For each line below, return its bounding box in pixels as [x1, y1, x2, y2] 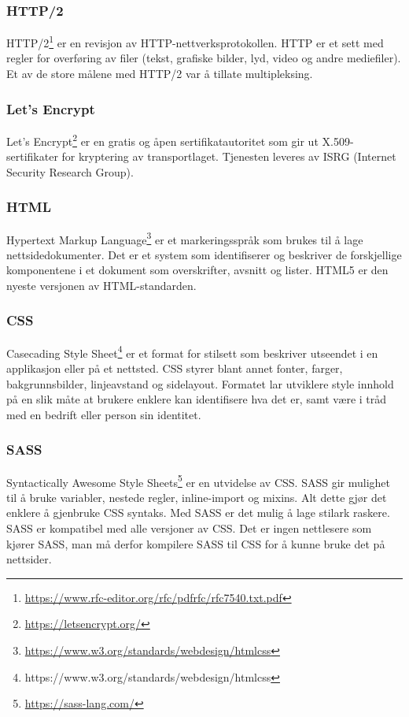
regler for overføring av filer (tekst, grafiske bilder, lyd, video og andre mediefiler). [6, 50, 401, 66]
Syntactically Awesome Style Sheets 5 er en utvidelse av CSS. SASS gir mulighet [6, 471, 390, 490]
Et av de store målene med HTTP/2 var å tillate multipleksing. [6, 65, 313, 82]
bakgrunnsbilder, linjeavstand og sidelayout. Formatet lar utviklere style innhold [6, 375, 394, 392]
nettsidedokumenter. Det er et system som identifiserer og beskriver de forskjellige [6, 246, 402, 262]
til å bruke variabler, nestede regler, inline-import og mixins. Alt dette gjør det [6, 489, 387, 505]
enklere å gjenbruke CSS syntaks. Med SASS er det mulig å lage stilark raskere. [6, 504, 390, 521]
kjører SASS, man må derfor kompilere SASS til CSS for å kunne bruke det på [6, 535, 385, 552]
